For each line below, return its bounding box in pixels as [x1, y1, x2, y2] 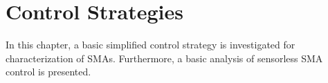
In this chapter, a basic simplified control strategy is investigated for [6, 37, 295, 52]
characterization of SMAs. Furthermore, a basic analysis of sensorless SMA [6, 50, 323, 65]
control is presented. [6, 64, 91, 79]
